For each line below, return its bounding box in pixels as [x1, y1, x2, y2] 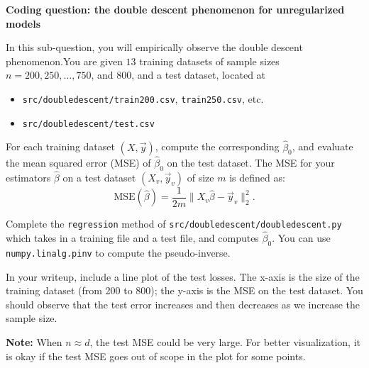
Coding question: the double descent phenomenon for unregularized [6, 2, 345, 16]
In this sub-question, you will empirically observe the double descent [6, 40, 303, 55]
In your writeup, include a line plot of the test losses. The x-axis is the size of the [6, 269, 360, 284]
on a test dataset [62, 169, 136, 184]
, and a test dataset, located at [131, 67, 266, 82]
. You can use [272, 230, 331, 245]
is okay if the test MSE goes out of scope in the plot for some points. [6, 348, 306, 363]
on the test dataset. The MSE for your [167, 155, 335, 169]
